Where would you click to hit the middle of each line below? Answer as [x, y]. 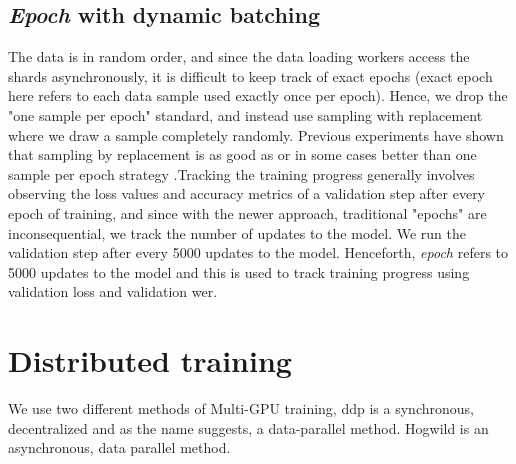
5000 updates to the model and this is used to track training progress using [239, 271]
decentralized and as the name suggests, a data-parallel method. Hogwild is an [248, 427]
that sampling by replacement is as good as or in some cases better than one [242, 154]
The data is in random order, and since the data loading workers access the [239, 56]
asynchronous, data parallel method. [119, 447]
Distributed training [150, 360]
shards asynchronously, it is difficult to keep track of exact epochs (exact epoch [250, 75]
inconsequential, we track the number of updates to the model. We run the [237, 232]
